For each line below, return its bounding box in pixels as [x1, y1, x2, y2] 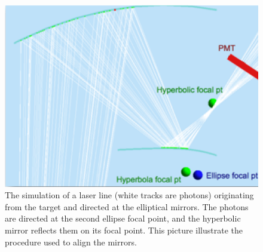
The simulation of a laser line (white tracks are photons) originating [5, 189, 254, 201]
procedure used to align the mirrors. [5, 235, 137, 248]
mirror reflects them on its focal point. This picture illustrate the [5, 224, 243, 236]
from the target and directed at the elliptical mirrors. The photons [5, 200, 249, 213]
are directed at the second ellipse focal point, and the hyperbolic [5, 212, 241, 225]
